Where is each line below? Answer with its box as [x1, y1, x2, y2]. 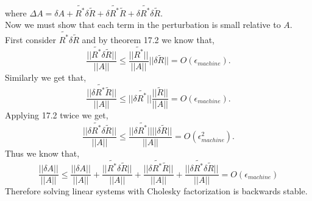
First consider [5, 33, 57, 46]
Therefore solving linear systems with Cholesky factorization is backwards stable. [5, 185, 308, 197]
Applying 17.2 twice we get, [5, 109, 108, 121]
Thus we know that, [5, 146, 80, 159]
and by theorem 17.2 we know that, [82, 33, 214, 46]
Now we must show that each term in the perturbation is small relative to [5, 18, 281, 31]
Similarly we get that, [5, 71, 87, 83]
